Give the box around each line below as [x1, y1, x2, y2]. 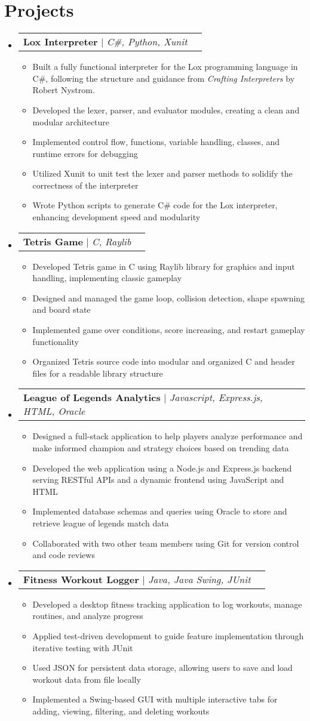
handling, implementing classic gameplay [32, 272, 182, 284]
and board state [32, 303, 91, 316]
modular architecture [32, 115, 110, 128]
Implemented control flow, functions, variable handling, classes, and [32, 135, 280, 148]
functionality [32, 335, 79, 347]
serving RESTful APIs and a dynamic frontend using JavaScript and [32, 473, 284, 486]
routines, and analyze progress [32, 609, 143, 622]
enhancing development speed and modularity [32, 211, 201, 223]
